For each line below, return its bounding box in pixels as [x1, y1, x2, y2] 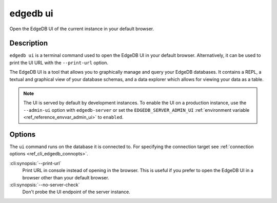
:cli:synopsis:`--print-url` [9, 160, 62, 166]
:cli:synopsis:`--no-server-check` [9, 182, 80, 188]
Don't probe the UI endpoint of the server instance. [22, 189, 130, 195]
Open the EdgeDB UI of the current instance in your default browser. [9, 26, 154, 32]
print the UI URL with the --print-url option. [9, 59, 109, 66]
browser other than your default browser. [22, 174, 110, 180]
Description [9, 39, 48, 48]
